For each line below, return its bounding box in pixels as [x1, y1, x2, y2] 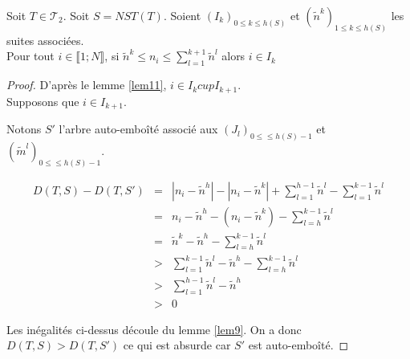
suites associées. [6, 31, 84, 48]
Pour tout [6, 47, 55, 64]
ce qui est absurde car [123, 337, 231, 353]
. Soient [163, 7, 201, 23]
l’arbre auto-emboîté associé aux [59, 120, 218, 137]
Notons [6, 120, 42, 137]
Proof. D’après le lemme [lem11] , [6, 76, 167, 93]
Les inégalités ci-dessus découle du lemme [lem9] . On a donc [6, 320, 302, 337]
